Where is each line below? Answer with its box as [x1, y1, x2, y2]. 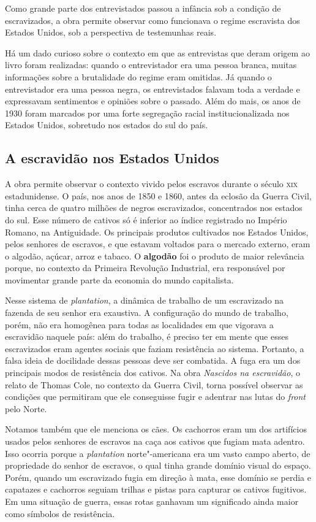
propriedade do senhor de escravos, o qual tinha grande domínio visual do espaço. [5, 459, 311, 472]
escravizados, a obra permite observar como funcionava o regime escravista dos [5, 13, 300, 26]
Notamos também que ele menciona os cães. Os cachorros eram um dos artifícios [5, 423, 307, 436]
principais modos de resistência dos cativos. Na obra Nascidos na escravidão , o [5, 366, 300, 379]
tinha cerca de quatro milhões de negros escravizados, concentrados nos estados [5, 201, 303, 214]
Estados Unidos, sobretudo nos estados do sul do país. [5, 118, 208, 131]
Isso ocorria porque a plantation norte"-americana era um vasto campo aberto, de [5, 447, 310, 459]
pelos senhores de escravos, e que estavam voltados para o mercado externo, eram [5, 237, 310, 250]
